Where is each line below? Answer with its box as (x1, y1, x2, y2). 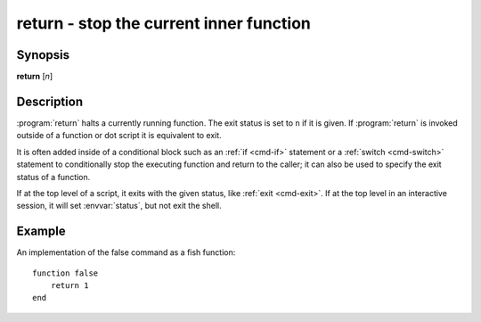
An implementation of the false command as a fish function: (16, 247, 236, 258)
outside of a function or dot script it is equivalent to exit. (16, 130, 222, 141)
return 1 (50, 281, 89, 290)
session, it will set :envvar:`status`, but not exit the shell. (16, 201, 222, 211)
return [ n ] (16, 71, 53, 82)
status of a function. (16, 171, 91, 182)
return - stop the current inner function (16, 13, 311, 33)
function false (32, 268, 99, 278)
